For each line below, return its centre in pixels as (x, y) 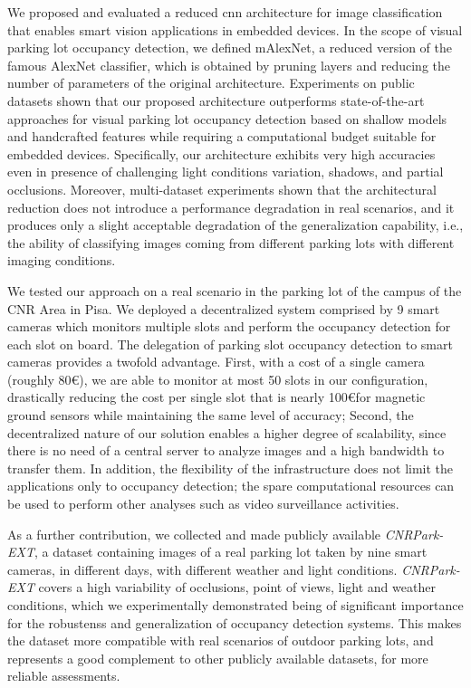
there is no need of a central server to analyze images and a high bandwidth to (226, 450)
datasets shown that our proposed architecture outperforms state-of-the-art (216, 100)
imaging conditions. (62, 260)
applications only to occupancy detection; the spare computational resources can (231, 486)
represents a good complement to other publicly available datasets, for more (218, 658)
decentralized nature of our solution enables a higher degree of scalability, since (227, 432)
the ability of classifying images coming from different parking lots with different (231, 242)
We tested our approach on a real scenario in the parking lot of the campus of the (235, 290)
